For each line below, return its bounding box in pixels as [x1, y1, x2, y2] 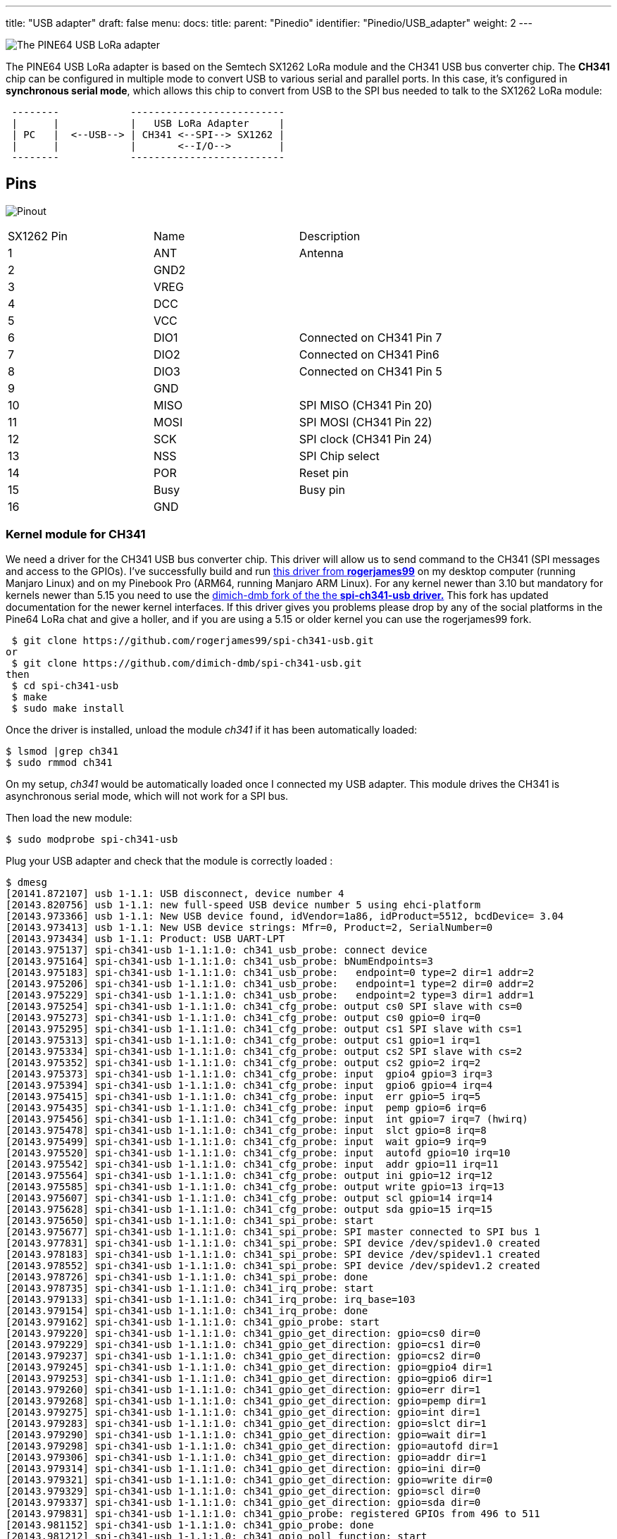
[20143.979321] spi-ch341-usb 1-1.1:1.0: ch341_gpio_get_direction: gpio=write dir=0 [6, 1473, 493, 1485]
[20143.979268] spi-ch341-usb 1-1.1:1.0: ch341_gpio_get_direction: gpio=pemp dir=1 [6, 1395, 487, 1407]
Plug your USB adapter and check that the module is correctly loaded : [6, 854, 333, 867]
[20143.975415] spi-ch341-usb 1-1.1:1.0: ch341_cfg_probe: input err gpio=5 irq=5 [6, 1090, 481, 1102]
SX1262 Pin [8, 228, 68, 243]
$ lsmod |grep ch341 [6, 745, 119, 757]
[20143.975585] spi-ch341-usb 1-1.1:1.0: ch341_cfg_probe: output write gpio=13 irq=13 [6, 1180, 505, 1192]
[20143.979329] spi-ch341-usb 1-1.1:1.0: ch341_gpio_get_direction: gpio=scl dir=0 [6, 1485, 481, 1497]
